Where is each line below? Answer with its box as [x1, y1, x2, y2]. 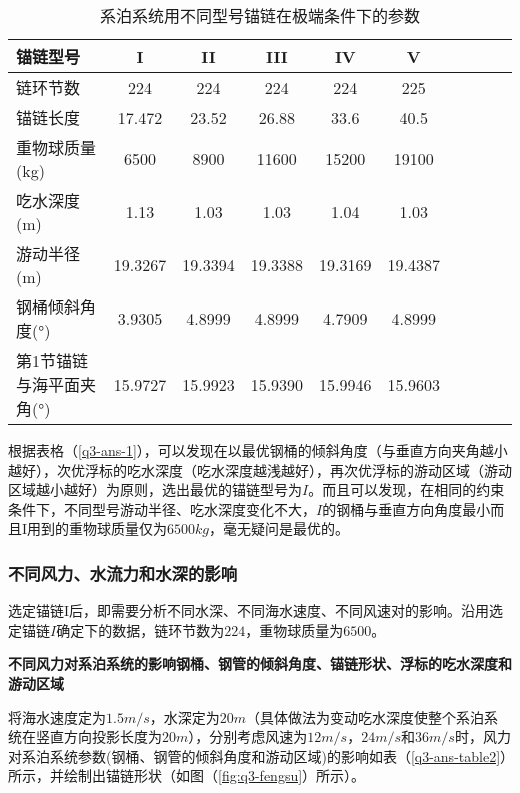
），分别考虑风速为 [188, 726, 308, 747]
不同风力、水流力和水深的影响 [8, 560, 238, 585]
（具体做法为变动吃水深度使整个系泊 [246, 706, 485, 727]
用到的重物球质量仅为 [27, 518, 168, 539]
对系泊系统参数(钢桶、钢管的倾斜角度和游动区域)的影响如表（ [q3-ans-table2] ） [8, 745, 508, 766]
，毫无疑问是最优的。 [209, 518, 350, 539]
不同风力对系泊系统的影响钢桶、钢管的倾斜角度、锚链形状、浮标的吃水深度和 [8, 653, 512, 674]
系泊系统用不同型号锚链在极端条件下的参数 [99, 4, 420, 27]
